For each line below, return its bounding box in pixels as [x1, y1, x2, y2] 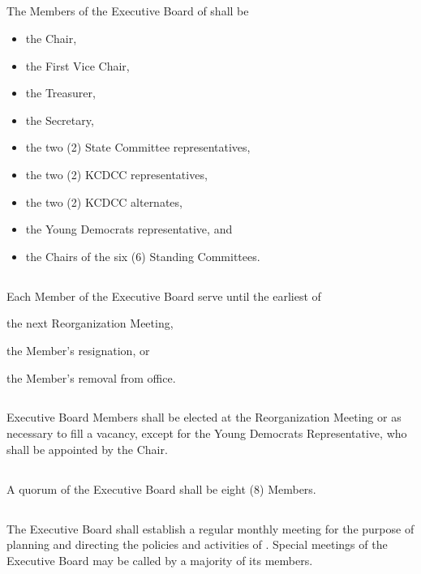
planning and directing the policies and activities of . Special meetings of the [6, 536, 388, 553]
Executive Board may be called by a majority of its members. [6, 551, 313, 568]
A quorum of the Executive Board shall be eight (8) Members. [6, 480, 316, 497]
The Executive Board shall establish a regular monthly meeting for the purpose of [6, 520, 415, 537]
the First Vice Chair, [25, 57, 130, 74]
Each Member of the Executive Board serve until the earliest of [6, 287, 321, 304]
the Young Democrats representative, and [25, 221, 233, 238]
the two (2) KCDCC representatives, [25, 165, 208, 182]
